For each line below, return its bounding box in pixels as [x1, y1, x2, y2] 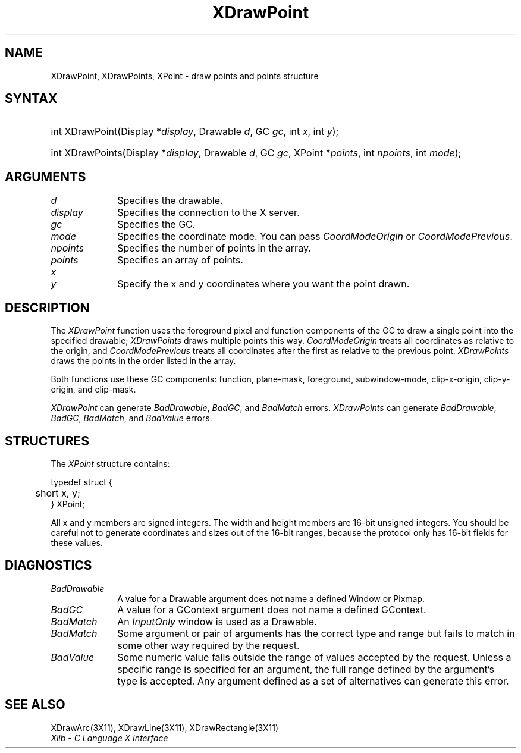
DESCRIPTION [5, 300, 90, 315]
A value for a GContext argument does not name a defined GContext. [117, 603, 426, 616]
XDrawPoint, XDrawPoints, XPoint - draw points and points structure [51, 70, 319, 81]
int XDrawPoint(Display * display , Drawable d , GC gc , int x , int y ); [51, 125, 339, 138]
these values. [51, 537, 103, 548]
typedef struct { [51, 476, 112, 487]
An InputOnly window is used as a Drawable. [117, 615, 317, 627]
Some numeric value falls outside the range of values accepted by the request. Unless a [117, 651, 511, 663]
